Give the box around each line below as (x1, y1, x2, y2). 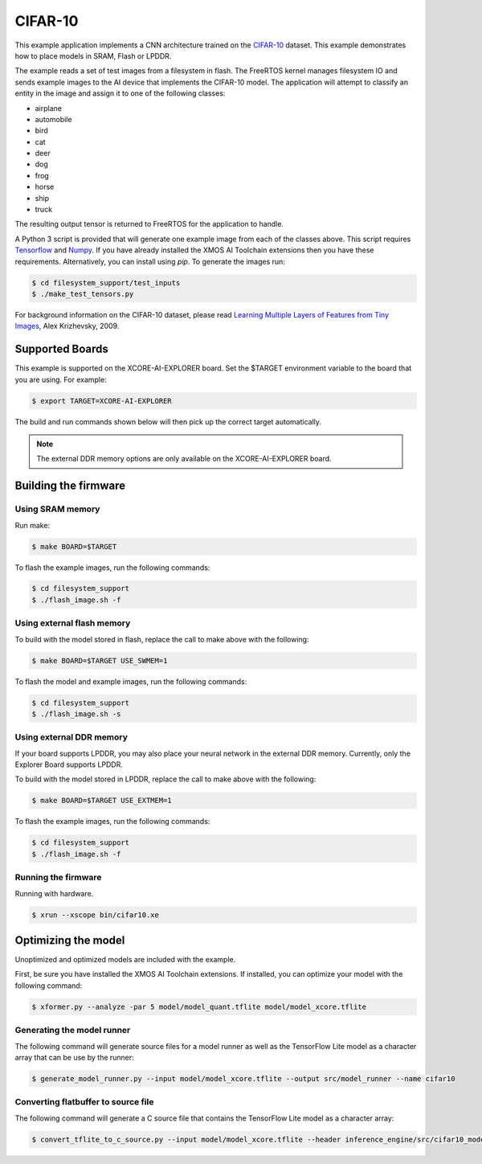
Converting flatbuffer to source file (14, 1096, 154, 1108)
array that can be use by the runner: (14, 1052, 134, 1062)
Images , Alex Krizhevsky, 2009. (14, 322, 120, 331)
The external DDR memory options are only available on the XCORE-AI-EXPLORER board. (36, 454, 333, 464)
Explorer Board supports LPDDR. (14, 760, 124, 769)
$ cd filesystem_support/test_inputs (31, 278, 181, 287)
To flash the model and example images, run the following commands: (14, 676, 247, 687)
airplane (35, 103, 62, 113)
